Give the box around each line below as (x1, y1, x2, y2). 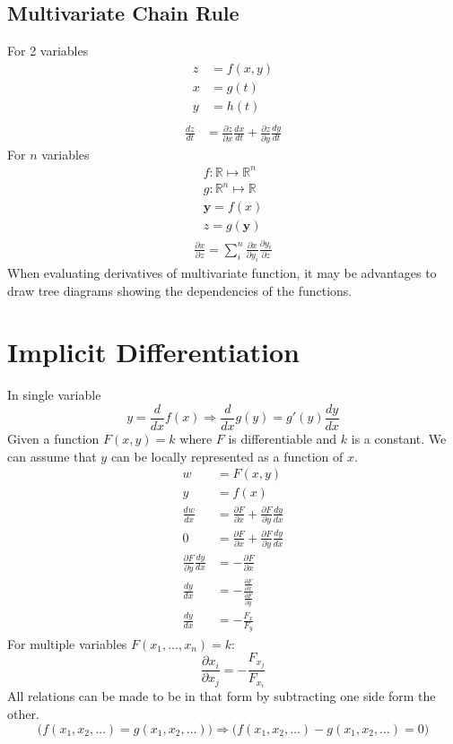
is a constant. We (351, 429, 447, 448)
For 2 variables (7, 41, 89, 60)
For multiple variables (7, 634, 127, 653)
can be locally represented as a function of (110, 446, 344, 465)
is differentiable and (228, 429, 337, 448)
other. (7, 704, 39, 722)
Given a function (7, 429, 100, 448)
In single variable (7, 385, 101, 404)
